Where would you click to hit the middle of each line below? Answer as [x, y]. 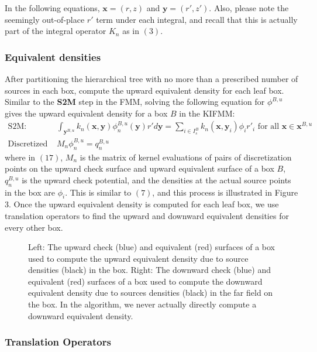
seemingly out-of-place [45, 19]
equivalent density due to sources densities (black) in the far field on [151, 293]
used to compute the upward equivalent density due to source [138, 258]
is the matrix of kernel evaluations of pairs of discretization [186, 157]
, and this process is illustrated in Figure [225, 192]
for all [268, 127]
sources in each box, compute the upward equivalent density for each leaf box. [144, 90]
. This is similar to [98, 192]
